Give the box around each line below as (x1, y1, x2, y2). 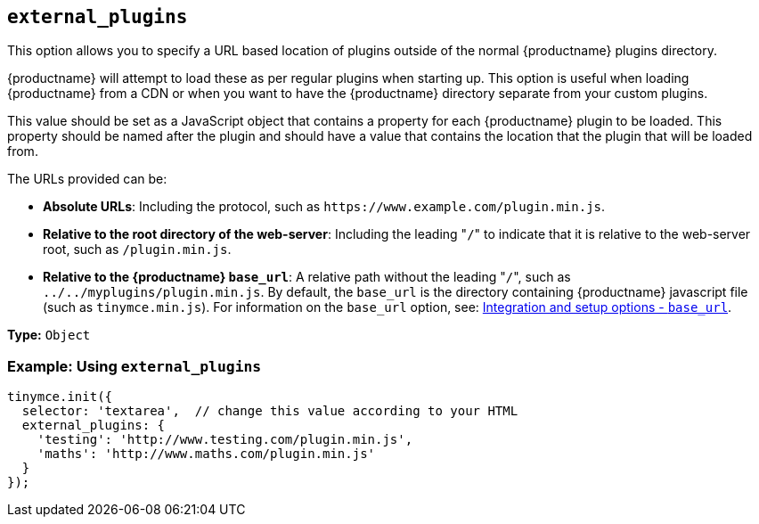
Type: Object (7, 327, 91, 343)
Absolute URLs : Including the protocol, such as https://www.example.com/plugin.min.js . (43, 199, 606, 215)
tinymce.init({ (7, 389, 113, 405)
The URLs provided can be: (7, 171, 167, 187)
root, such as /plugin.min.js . (43, 242, 232, 258)
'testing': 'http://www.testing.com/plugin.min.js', (37, 432, 413, 447)
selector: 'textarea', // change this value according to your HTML (21, 404, 518, 419)
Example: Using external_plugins (7, 356, 262, 375)
